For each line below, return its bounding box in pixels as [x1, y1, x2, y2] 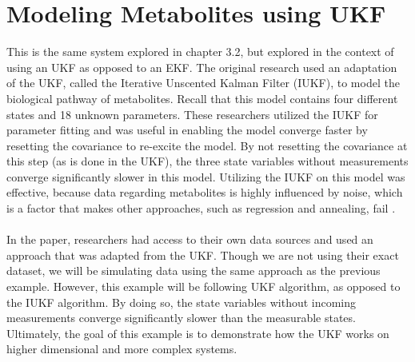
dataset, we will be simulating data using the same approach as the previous [6, 262, 381, 279]
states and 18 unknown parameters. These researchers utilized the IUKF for [6, 105, 378, 122]
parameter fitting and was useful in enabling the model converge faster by [6, 121, 368, 138]
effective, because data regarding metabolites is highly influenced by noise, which [6, 184, 403, 201]
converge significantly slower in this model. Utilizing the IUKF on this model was [6, 168, 405, 185]
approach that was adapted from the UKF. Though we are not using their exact [6, 246, 399, 263]
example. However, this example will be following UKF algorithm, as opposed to [6, 278, 401, 295]
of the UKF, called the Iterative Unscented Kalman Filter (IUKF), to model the [6, 74, 400, 91]
